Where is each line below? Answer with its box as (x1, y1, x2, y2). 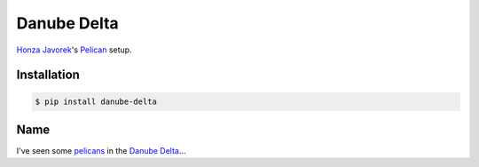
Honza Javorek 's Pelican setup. (16, 44, 132, 55)
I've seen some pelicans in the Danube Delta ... (16, 146, 186, 156)
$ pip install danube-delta (35, 96, 157, 107)
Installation (16, 68, 80, 83)
